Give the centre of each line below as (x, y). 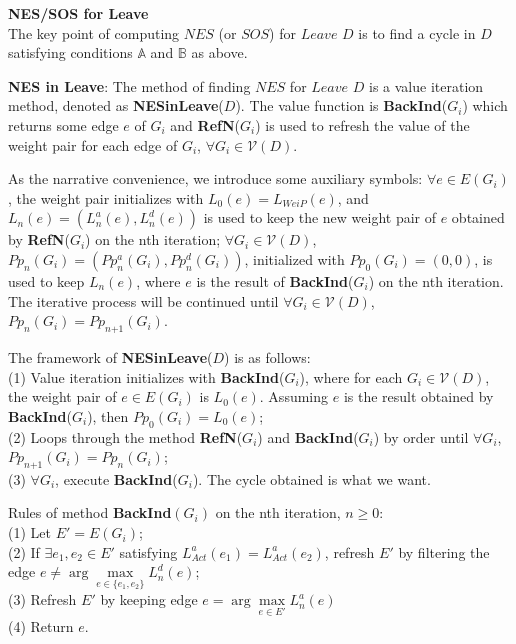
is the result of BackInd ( (275, 280)
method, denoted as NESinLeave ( (116, 105)
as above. (219, 52)
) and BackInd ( (308, 436)
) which (485, 105)
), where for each (351, 376)
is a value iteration (426, 85)
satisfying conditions (70, 52)
